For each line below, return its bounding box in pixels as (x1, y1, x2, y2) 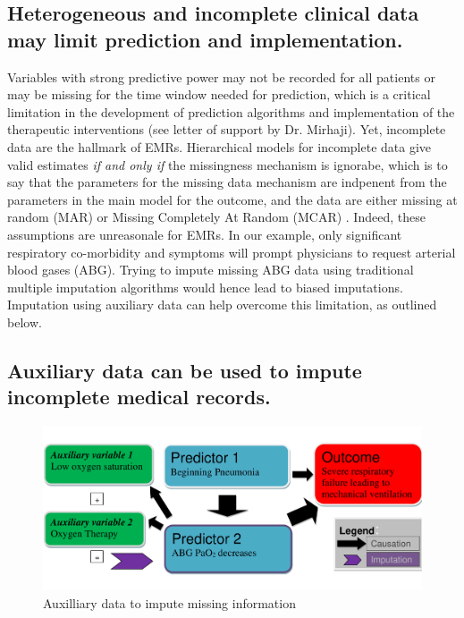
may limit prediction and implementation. (7, 25, 403, 53)
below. (7, 312, 42, 331)
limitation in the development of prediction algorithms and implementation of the (7, 102, 455, 121)
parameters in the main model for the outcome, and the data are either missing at (7, 190, 458, 208)
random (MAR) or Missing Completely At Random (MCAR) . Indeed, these (7, 207, 426, 226)
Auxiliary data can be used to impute (7, 356, 362, 384)
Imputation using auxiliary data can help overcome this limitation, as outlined (7, 295, 437, 314)
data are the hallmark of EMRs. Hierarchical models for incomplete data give (7, 137, 432, 156)
